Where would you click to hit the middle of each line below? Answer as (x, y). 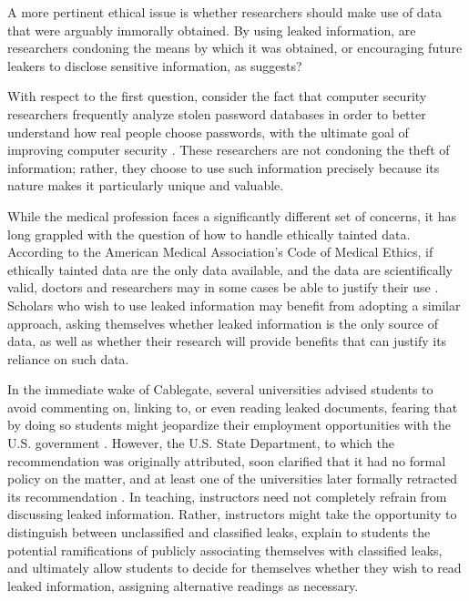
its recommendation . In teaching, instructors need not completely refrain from (227, 496)
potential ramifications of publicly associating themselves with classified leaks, (225, 550)
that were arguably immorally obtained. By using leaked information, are (212, 30)
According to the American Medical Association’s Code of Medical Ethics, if (220, 252)
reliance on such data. (68, 358)
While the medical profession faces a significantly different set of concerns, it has (232, 215)
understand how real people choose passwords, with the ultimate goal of (208, 132)
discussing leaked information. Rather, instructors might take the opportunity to (232, 514)
